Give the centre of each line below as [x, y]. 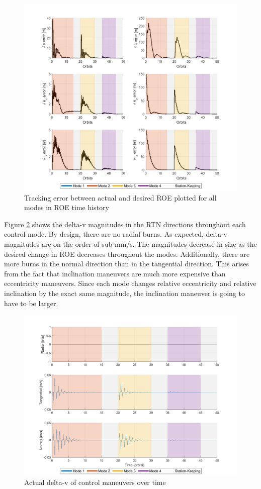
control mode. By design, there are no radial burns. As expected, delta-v [116, 234]
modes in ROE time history [67, 207]
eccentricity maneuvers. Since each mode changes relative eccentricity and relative [130, 283]
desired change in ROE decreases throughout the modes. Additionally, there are [127, 254]
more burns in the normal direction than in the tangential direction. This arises [127, 264]
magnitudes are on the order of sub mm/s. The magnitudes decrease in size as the [130, 243]
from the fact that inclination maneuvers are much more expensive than [115, 273]
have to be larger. [31, 303]
